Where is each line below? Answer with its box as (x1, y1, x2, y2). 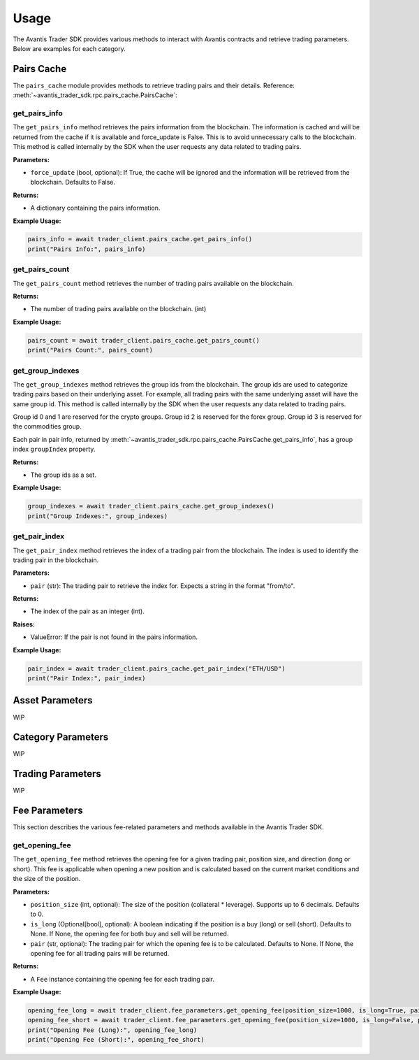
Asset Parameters (13, 694, 94, 706)
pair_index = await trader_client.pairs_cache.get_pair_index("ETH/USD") (27, 664, 286, 673)
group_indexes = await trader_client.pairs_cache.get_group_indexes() (27, 502, 275, 510)
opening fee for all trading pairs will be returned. (30, 949, 170, 957)
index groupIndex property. (13, 445, 96, 454)
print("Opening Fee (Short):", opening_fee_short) (27, 1036, 205, 1044)
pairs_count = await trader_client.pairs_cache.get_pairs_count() (27, 336, 260, 344)
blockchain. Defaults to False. (30, 178, 115, 187)
